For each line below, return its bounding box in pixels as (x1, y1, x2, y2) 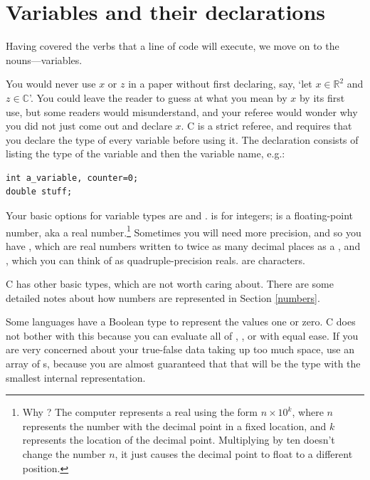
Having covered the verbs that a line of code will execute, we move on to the (6, 38, 339, 53)
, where (292, 405, 324, 419)
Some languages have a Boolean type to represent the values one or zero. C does (6, 314, 356, 329)
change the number (22, 447, 106, 461)
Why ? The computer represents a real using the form (22, 405, 258, 419)
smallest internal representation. (6, 370, 146, 385)
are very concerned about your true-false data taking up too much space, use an (6, 342, 355, 357)
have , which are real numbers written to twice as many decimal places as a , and (6, 238, 361, 253)
